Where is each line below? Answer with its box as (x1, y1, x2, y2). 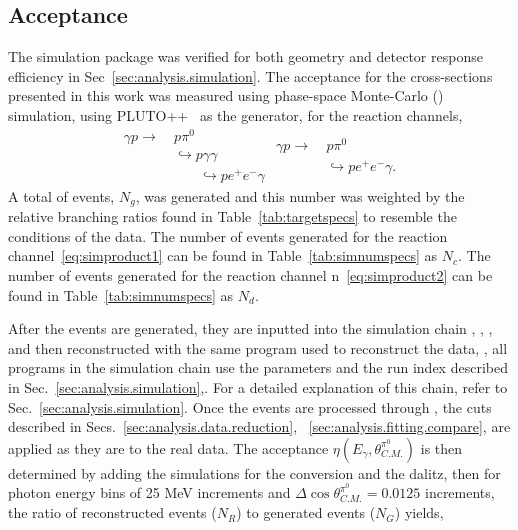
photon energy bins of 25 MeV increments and (8, 482, 291, 503)
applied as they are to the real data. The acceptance (8, 437, 329, 458)
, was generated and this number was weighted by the (135, 185, 465, 206)
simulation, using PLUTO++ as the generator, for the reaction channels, (8, 104, 463, 125)
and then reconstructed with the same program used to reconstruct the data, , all (8, 337, 508, 358)
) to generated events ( (236, 502, 376, 523)
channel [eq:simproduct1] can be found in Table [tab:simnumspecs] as (8, 245, 438, 266)
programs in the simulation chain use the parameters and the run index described (8, 357, 508, 378)
